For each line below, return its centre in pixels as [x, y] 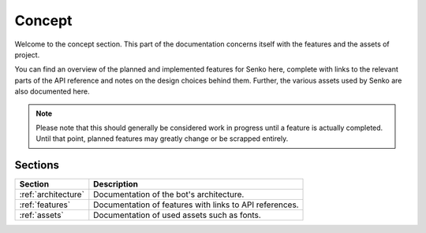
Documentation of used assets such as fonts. [177, 215]
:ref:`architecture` [52, 194]
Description [116, 184]
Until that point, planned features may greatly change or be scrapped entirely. [162, 139]
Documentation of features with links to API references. [196, 205]
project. [27, 54]
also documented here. [52, 91]
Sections [37, 165]
